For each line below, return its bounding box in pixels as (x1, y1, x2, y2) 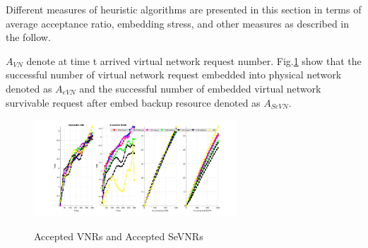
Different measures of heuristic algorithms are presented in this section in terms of (6, 2, 362, 16)
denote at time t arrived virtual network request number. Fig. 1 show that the (26, 53, 362, 68)
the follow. (6, 30, 51, 45)
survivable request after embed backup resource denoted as (6, 95, 261, 110)
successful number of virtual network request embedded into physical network (6, 67, 342, 82)
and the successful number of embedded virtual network (79, 81, 321, 95)
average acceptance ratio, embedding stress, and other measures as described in (6, 16, 350, 30)
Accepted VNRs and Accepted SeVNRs (34, 229, 203, 243)
